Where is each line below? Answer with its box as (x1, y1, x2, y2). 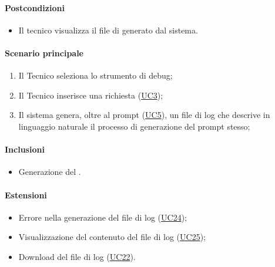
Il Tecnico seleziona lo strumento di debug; (18, 69, 173, 82)
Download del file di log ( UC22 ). (18, 250, 136, 262)
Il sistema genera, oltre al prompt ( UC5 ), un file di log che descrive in (18, 109, 270, 121)
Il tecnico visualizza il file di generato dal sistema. (18, 23, 198, 36)
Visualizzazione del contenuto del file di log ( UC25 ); (18, 231, 206, 243)
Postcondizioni (5, 1, 65, 13)
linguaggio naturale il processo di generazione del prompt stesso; (18, 120, 250, 132)
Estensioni (5, 188, 47, 201)
